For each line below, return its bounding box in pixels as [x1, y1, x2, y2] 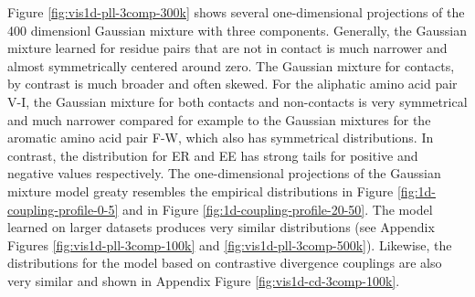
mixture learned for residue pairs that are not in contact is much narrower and [7, 38, 448, 58]
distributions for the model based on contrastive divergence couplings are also [7, 253, 442, 272]
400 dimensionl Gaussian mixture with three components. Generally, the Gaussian [7, 20, 467, 39]
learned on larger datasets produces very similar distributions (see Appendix [7, 217, 435, 237]
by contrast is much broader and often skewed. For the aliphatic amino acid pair [7, 74, 458, 93]
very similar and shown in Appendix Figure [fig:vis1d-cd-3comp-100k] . [7, 270, 400, 290]
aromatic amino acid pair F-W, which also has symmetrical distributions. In [7, 128, 434, 147]
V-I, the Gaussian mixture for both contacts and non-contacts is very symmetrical [7, 91, 468, 111]
